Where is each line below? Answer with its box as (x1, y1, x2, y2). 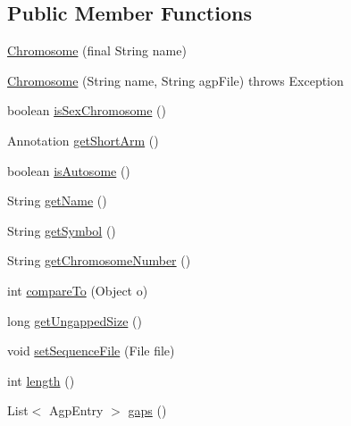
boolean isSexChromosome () (7, 101, 166, 120)
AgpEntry (48, 401, 104, 420)
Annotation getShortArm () (7, 130, 159, 149)
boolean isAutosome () (7, 161, 130, 180)
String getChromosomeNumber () (7, 251, 191, 270)
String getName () (7, 191, 107, 210)
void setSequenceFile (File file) (7, 341, 175, 360)
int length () (7, 371, 75, 389)
